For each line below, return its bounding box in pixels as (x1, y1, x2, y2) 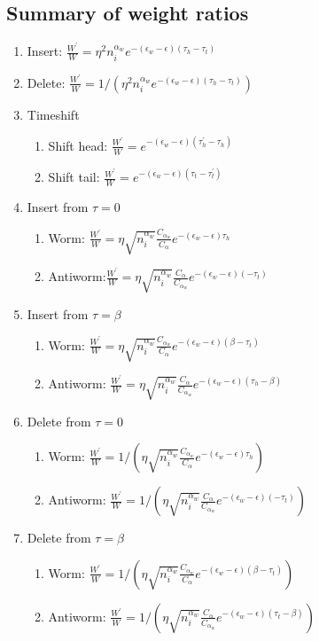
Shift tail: (48, 168, 100, 186)
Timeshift (27, 105, 80, 123)
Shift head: (48, 136, 108, 154)
